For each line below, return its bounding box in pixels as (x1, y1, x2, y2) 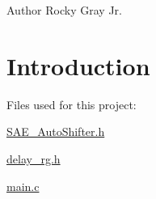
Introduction (6, 49, 150, 82)
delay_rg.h (6, 150, 61, 167)
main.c (6, 177, 40, 194)
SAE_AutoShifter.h (6, 123, 105, 140)
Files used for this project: (6, 95, 137, 112)
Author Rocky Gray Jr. (6, 2, 122, 18)
